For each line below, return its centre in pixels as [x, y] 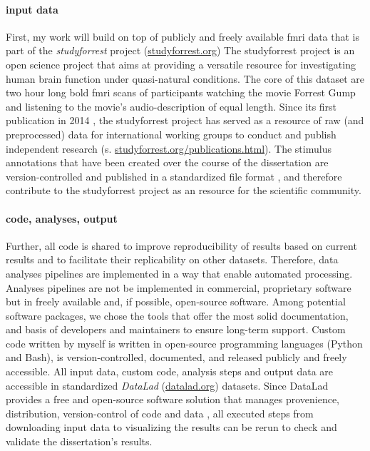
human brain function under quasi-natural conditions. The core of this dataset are [185, 78]
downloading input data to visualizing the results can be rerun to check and [171, 427]
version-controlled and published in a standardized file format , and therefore [174, 176]
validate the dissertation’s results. [79, 441]
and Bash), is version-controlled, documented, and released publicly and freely [176, 357]
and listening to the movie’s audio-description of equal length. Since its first [171, 106]
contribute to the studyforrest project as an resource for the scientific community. [184, 190]
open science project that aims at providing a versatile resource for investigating [181, 64]
